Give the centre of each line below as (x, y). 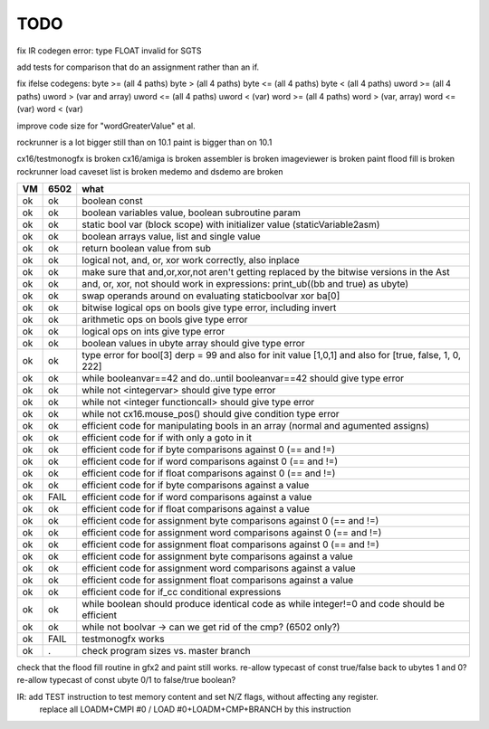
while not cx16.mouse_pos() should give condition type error (211, 414)
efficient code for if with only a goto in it (167, 438)
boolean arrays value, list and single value (172, 237)
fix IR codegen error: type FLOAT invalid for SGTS (109, 51)
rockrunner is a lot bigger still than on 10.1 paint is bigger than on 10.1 (144, 142)
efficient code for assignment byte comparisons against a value (217, 556)
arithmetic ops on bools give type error (165, 319)
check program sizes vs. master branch (166, 651)
